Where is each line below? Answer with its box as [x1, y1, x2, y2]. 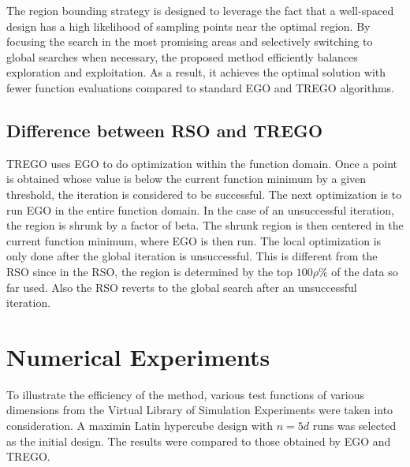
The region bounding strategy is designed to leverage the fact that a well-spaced [6, 2, 394, 18]
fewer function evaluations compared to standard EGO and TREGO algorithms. [6, 79, 394, 95]
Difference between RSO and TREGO [6, 118, 323, 142]
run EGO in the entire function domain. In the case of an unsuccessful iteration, [6, 201, 394, 218]
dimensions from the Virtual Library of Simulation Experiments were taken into [6, 402, 393, 418]
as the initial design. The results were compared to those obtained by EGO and [6, 432, 391, 449]
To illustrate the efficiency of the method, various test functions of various [6, 386, 364, 402]
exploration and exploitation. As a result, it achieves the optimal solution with [6, 64, 386, 80]
